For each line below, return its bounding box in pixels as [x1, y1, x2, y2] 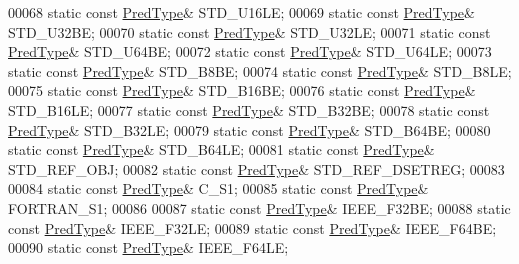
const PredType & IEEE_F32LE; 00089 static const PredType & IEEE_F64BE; [8, 217, 497, 238]
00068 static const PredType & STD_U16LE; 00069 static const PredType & [8, 2, 475, 22]
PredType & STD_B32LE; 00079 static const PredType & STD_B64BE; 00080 [8, 119, 491, 140]
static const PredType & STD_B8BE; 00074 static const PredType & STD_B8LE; [8, 60, 512, 81]
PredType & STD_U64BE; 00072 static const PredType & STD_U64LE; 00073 [8, 41, 492, 62]
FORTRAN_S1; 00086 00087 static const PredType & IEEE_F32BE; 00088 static [8, 197, 511, 218]
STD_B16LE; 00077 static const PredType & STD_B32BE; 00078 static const [8, 99, 490, 120]
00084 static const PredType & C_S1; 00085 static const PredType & [8, 178, 429, 199]
